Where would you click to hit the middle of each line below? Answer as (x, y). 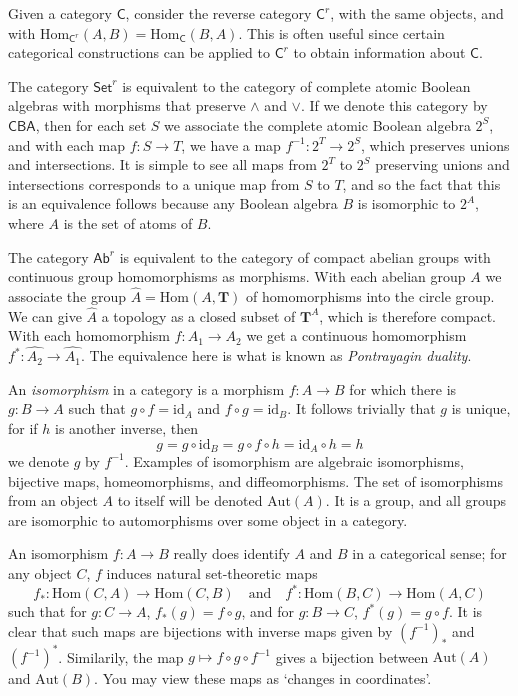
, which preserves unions (435, 144)
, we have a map (231, 144)
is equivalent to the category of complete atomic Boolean (296, 85)
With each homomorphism (89, 335)
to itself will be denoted (190, 500)
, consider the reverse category (218, 13)
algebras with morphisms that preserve (127, 105)
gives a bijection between (352, 656)
